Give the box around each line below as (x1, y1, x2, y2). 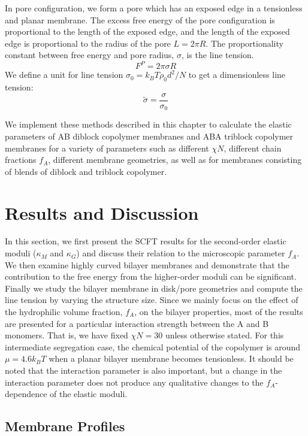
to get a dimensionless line (188, 68, 286, 81)
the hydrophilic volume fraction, (5, 305, 123, 318)
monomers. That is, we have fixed (5, 329, 128, 341)
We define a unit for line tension (5, 68, 123, 81)
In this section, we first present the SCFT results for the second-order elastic (5, 235, 286, 247)
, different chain (224, 141, 282, 154)
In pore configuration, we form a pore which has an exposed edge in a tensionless (5, 2, 303, 14)
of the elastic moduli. (50, 387, 128, 400)
